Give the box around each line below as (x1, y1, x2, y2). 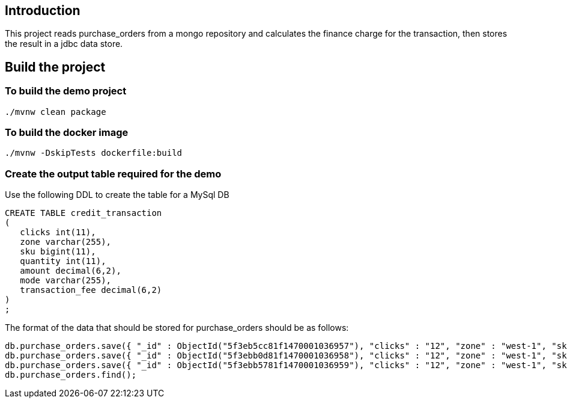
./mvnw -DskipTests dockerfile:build (5, 148, 183, 158)
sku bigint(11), (20, 247, 96, 257)
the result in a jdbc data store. (5, 38, 123, 49)
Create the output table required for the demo (5, 167, 222, 180)
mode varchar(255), (20, 275, 112, 286)
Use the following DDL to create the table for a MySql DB (5, 189, 229, 200)
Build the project (5, 59, 106, 75)
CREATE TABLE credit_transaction (5, 208, 162, 218)
